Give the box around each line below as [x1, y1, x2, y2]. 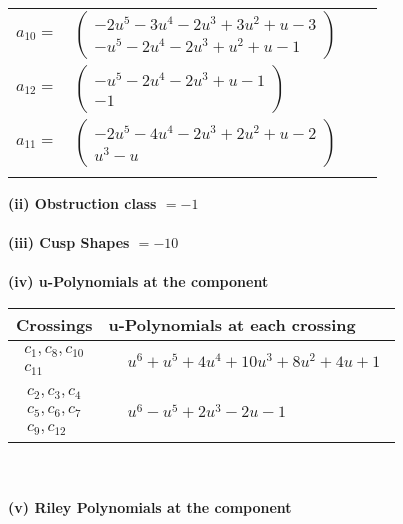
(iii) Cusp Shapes [8, 232, 130, 253]
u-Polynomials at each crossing [108, 312, 356, 336]
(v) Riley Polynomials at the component [8, 497, 292, 518]
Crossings [16, 312, 93, 336]
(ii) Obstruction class [8, 193, 157, 213]
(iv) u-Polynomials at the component [8, 271, 269, 292]
